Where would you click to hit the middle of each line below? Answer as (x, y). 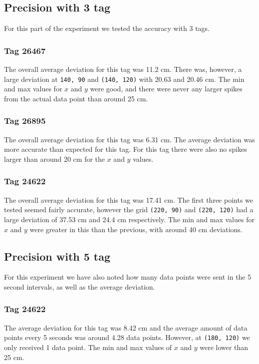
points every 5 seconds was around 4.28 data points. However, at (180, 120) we (127, 337)
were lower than (224, 347)
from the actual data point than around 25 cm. (76, 98)
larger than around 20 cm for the (55, 159)
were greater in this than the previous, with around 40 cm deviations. (136, 229)
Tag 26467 (25, 50)
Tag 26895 (25, 121)
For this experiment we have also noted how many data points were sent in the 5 (128, 277)
